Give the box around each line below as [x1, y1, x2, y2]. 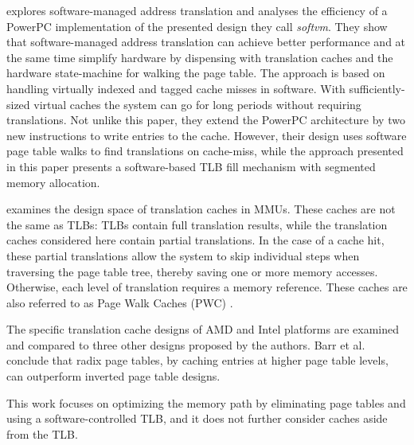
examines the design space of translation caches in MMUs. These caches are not [6, 201, 396, 217]
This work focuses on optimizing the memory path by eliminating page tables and [6, 394, 406, 411]
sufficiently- [349, 80, 405, 96]
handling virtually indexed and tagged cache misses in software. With [6, 80, 346, 96]
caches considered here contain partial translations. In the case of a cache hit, [6, 232, 385, 248]
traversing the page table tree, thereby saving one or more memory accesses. [6, 263, 378, 279]
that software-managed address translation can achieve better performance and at [6, 33, 406, 50]
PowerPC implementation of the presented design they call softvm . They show [6, 18, 388, 34]
